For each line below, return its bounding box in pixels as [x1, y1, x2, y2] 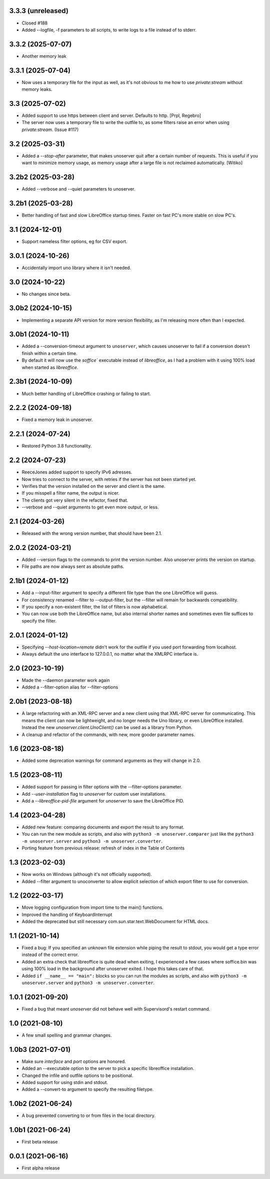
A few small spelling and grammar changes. [21, 1032, 112, 1038]
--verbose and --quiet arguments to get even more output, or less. [21, 504, 159, 510]
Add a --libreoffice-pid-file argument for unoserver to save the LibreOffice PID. [21, 798, 184, 804]
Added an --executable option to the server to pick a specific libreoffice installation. [21, 1065, 194, 1071]
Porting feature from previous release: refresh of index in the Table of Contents [21, 845, 185, 851]
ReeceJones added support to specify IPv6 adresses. [21, 469, 132, 475]
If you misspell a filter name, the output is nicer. [21, 490, 119, 496]
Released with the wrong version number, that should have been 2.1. [21, 530, 162, 536]
